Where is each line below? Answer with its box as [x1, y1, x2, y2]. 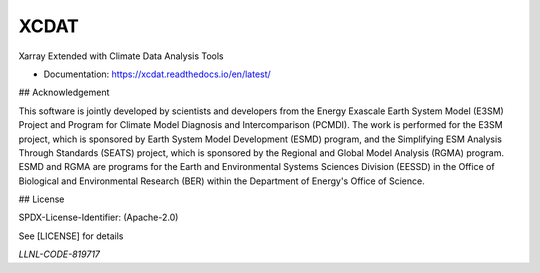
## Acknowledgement [18, 86, 110, 99]
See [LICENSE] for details [18, 230, 124, 242]
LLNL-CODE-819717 [18, 248, 100, 260]
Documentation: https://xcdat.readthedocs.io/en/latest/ [43, 68, 272, 80]
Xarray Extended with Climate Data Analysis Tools [18, 50, 224, 62]
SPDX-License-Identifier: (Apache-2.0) [18, 211, 179, 224]
